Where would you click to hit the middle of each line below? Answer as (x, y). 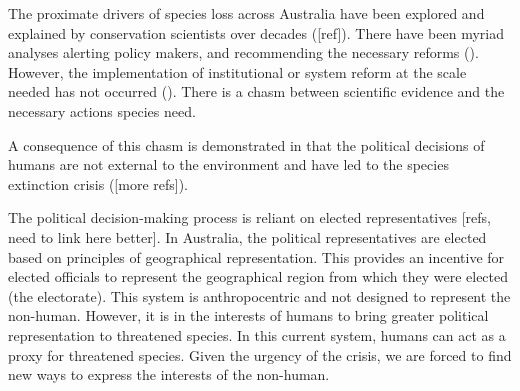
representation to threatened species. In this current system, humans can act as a (257, 334)
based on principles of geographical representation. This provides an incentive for (256, 256)
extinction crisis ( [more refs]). (98, 183)
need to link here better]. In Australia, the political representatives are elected (247, 236)
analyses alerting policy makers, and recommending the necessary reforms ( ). (243, 52)
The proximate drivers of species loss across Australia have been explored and (246, 13)
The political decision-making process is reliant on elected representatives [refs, (249, 217)
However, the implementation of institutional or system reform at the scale (237, 71)
